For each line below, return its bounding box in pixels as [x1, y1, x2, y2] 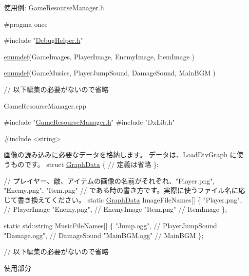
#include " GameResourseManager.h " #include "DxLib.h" [4, 117, 175, 127]
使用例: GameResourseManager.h [4, 2, 104, 12]
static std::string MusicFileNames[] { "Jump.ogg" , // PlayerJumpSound [4, 220, 217, 230]
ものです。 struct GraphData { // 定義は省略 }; [10, 159, 159, 169]
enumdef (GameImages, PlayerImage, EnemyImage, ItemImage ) [4, 51, 194, 61]
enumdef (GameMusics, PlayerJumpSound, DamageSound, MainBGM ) [4, 68, 216, 78]
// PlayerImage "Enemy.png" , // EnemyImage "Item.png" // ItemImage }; [4, 204, 227, 214]
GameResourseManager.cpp [4, 100, 86, 110]
